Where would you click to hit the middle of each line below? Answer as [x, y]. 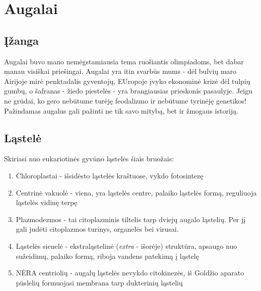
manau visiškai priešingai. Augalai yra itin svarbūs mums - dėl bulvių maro [120, 71]
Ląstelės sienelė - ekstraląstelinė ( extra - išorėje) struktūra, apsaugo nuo [126, 246]
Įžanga [21, 40]
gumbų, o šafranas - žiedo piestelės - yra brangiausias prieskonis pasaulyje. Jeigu [128, 91]
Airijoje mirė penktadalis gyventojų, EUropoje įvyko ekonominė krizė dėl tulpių [127, 81]
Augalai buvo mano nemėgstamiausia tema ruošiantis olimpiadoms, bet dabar [124, 61]
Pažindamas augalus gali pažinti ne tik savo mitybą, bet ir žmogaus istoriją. [121, 110]
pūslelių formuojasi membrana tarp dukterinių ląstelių [99, 282]
